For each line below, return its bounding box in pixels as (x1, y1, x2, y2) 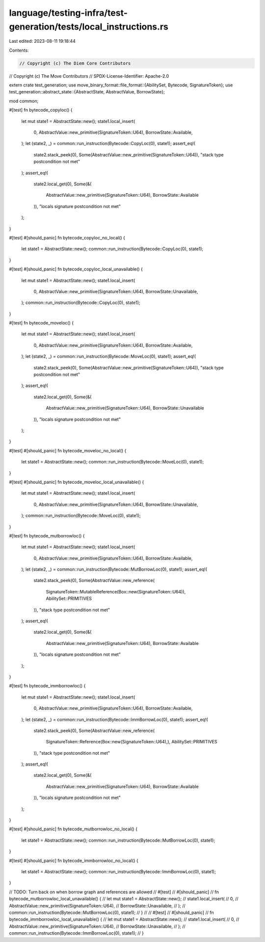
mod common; (9, 98, 39, 104)
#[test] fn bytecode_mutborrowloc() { (9, 532, 85, 538)
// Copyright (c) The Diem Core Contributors (19, 60, 131, 66)
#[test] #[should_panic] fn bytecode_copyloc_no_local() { (9, 235, 125, 240)
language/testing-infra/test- (9, 7, 128, 18)
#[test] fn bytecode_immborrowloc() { (9, 683, 86, 689)
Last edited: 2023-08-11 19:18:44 (9, 38, 76, 44)
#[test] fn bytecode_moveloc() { (9, 320, 74, 326)
